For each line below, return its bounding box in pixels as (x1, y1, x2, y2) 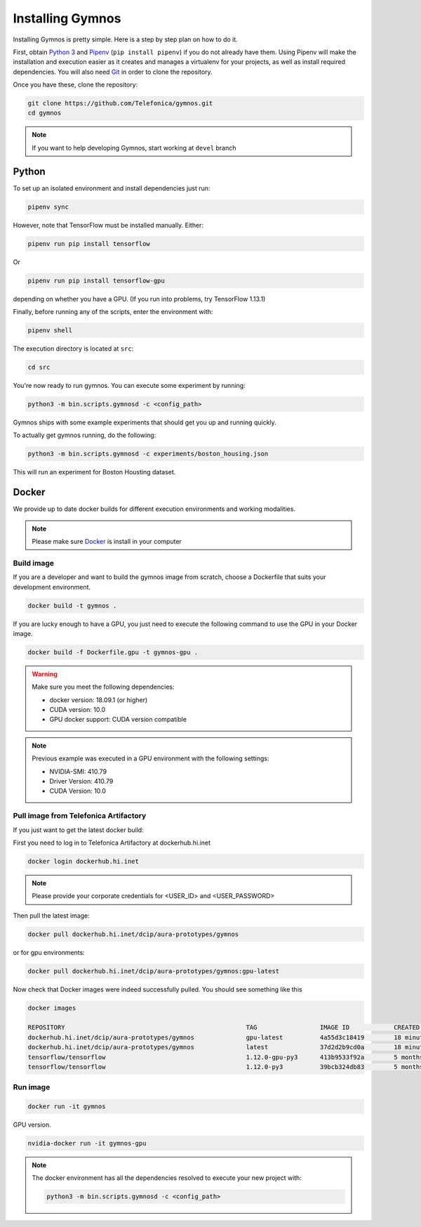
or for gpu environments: (13, 948, 86, 956)
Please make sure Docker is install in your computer (32, 538, 182, 546)
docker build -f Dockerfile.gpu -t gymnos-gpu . (27, 648, 199, 656)
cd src (27, 363, 51, 372)
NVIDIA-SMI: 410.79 (49, 767, 107, 776)
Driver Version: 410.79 (49, 777, 114, 785)
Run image (13, 1082, 51, 1092)
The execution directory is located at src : (13, 344, 134, 353)
